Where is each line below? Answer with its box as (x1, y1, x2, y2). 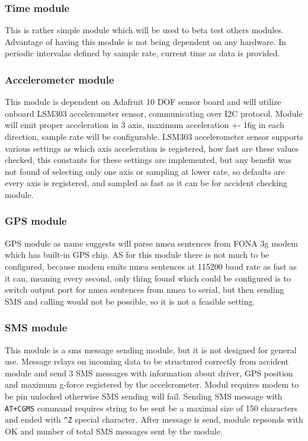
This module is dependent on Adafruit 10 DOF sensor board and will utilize (5, 95, 281, 108)
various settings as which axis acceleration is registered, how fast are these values (5, 142, 299, 154)
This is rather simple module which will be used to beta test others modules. (5, 24, 284, 36)
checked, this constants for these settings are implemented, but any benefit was (5, 154, 291, 166)
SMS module (5, 320, 68, 335)
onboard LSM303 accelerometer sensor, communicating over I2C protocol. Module (5, 107, 303, 119)
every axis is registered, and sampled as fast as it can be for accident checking (5, 177, 288, 189)
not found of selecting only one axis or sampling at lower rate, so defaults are (5, 165, 285, 177)
